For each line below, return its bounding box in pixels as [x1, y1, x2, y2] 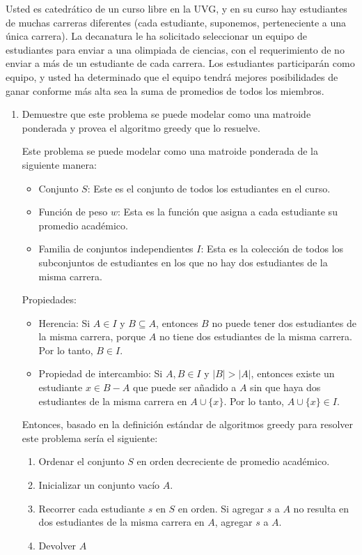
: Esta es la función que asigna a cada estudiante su [117, 204, 338, 219]
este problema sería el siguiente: [22, 430, 158, 445]
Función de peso [38, 204, 108, 219]
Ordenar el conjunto [38, 454, 125, 469]
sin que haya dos [250, 380, 321, 395]
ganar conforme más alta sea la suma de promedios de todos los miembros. [6, 83, 324, 98]
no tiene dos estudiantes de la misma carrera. [159, 329, 352, 344]
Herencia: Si [38, 315, 90, 330]
